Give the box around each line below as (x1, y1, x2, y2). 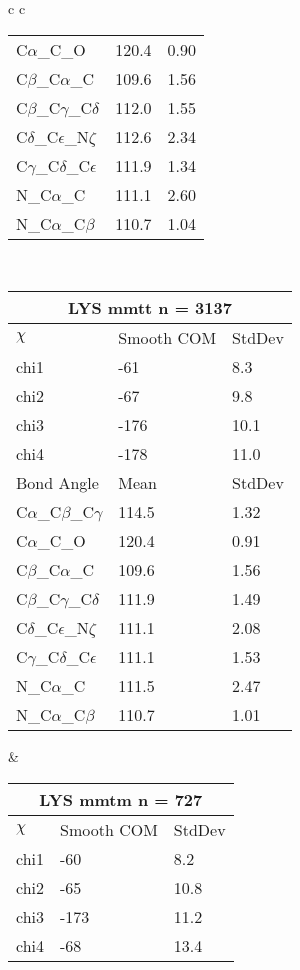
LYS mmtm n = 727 (39, 787, 203, 811)
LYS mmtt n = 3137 (67, 296, 232, 320)
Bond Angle (16, 471, 99, 495)
